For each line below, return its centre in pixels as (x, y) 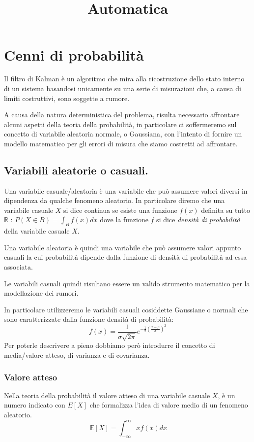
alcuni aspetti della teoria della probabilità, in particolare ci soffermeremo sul (120, 124)
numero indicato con (35, 405)
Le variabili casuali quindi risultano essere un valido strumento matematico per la (127, 283)
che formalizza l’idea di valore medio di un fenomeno (169, 405)
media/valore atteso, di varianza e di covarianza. (77, 355)
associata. (18, 267)
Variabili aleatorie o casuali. (76, 170)
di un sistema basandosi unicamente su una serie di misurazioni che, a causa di (123, 88)
